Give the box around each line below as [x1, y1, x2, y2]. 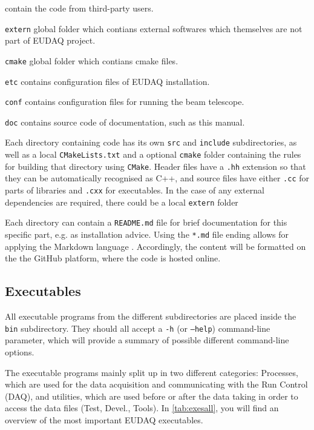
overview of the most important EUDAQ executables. [5, 413, 203, 426]
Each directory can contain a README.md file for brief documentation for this [5, 216, 287, 229]
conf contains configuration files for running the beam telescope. [5, 95, 244, 108]
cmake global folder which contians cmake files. [5, 54, 178, 67]
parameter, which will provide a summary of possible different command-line [5, 334, 289, 346]
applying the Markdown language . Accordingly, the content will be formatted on [5, 240, 306, 252]
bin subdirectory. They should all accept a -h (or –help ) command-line [5, 321, 270, 334]
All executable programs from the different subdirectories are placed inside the [5, 310, 296, 323]
